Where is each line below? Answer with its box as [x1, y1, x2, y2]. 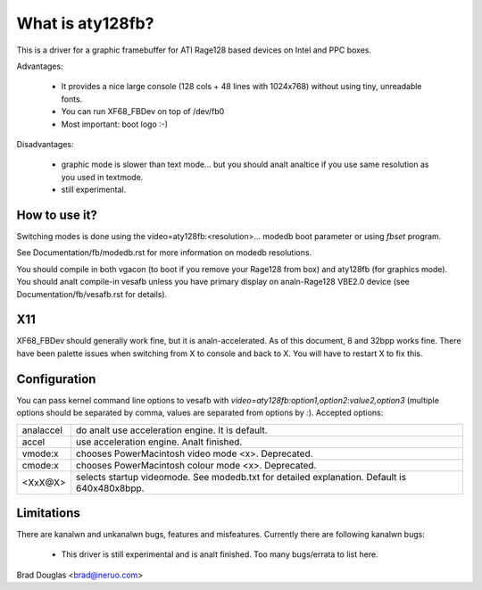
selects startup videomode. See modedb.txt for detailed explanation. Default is [76, 470, 406, 483]
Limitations [16, 505, 80, 520]
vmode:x [21, 447, 59, 460]
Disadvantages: [16, 138, 74, 149]
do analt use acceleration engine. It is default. [76, 424, 268, 436]
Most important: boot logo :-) [61, 119, 169, 129]
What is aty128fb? [16, 13, 154, 33]
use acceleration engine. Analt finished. [76, 436, 243, 448]
